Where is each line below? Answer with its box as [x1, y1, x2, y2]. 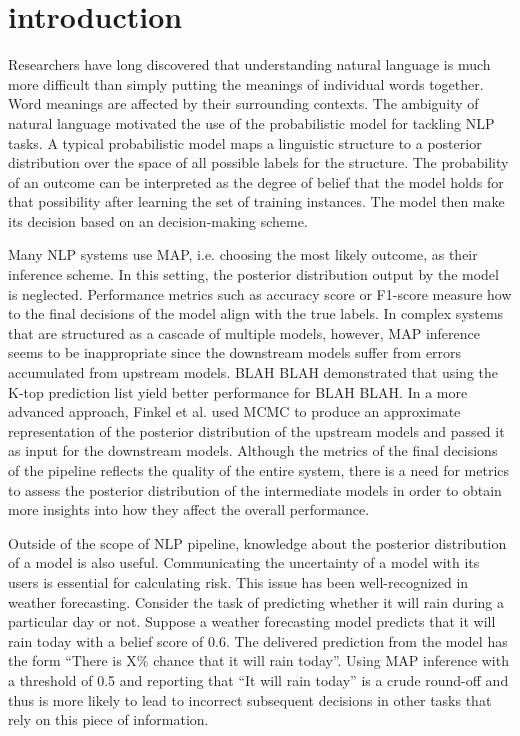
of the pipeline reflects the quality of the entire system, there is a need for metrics [8, 460, 510, 480]
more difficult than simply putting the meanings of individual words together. [8, 73, 484, 94]
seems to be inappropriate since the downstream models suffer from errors [8, 342, 462, 363]
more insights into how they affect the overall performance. [8, 499, 370, 520]
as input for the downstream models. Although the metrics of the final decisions [8, 440, 498, 461]
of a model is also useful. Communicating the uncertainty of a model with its [8, 552, 480, 573]
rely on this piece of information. [8, 709, 209, 730]
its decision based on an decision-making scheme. [8, 210, 308, 231]
